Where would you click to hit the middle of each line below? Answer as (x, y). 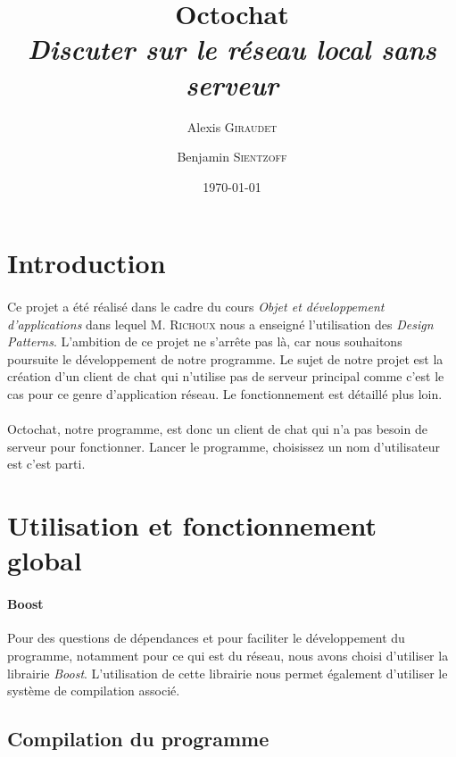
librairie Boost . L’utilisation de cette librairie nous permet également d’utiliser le (228, 673)
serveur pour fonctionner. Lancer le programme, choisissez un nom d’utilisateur (224, 446)
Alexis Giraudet (232, 126)
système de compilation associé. (94, 690)
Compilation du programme (138, 739)
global (45, 560)
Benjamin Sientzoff (232, 157)
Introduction (87, 263)
